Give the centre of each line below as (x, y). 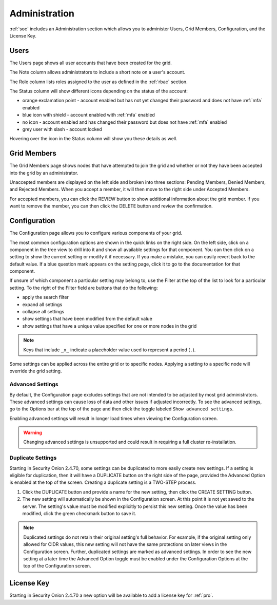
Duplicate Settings (33, 458)
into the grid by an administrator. (44, 173)
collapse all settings (43, 312)
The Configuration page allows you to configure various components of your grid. (96, 233)
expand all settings (42, 304)
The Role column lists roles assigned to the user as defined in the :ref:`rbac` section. (98, 82)
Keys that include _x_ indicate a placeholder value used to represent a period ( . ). (110, 350)
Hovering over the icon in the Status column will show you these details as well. (93, 139)
